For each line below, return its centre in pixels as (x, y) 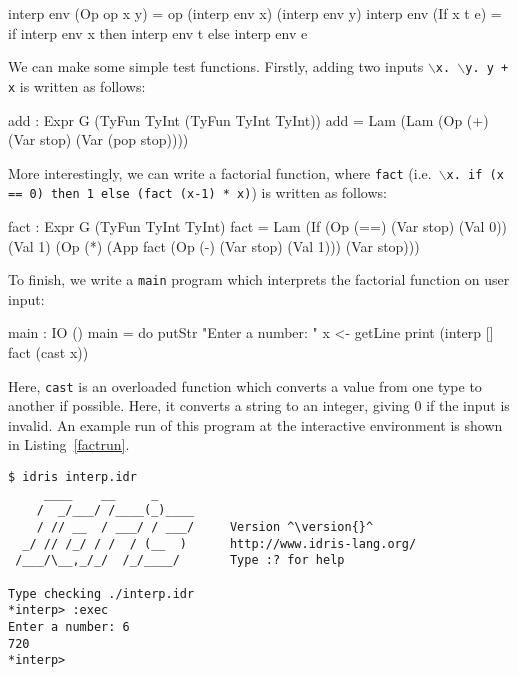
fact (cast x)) (48, 352)
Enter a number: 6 (69, 626)
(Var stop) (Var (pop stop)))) (98, 139)
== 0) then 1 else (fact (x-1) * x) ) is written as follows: (197, 192)
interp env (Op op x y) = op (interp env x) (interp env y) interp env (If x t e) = (255, 13)
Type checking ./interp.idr (101, 593)
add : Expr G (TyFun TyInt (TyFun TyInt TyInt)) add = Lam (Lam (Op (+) (248, 119)
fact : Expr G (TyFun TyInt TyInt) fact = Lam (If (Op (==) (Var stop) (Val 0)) (258, 226)
